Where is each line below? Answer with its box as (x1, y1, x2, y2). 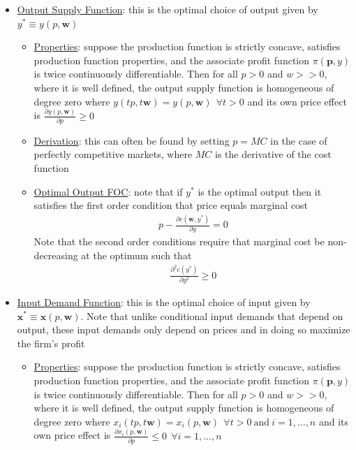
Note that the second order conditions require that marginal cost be (34, 234, 325, 249)
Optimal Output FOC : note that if (34, 184, 183, 198)
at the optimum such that (81, 248, 192, 263)
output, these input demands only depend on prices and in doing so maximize (17, 322, 350, 337)
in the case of (270, 133, 327, 147)
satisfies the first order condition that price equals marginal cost (34, 198, 308, 212)
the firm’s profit (17, 335, 85, 350)
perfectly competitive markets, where (34, 147, 193, 161)
